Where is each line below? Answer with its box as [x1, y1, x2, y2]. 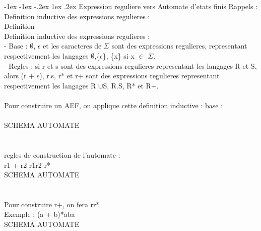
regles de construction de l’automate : [4, 149, 120, 160]
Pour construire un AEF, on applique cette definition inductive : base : [4, 100, 223, 110]
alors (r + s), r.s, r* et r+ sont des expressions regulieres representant [4, 70, 220, 81]
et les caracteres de [43, 40, 102, 51]
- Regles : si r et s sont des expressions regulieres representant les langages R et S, [4, 60, 257, 71]
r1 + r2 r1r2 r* [4, 159, 50, 170]
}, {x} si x [102, 50, 135, 61]
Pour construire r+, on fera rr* [4, 199, 100, 209]
